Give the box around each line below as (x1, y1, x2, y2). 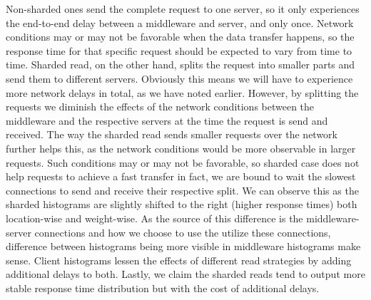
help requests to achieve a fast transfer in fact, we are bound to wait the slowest (6, 169, 356, 184)
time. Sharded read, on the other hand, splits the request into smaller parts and (6, 57, 355, 72)
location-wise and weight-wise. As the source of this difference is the (6, 210, 303, 225)
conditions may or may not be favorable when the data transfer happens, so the (6, 29, 355, 44)
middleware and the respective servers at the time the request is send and (6, 113, 328, 128)
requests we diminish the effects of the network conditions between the (6, 99, 315, 114)
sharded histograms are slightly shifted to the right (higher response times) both (6, 197, 357, 212)
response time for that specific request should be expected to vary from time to (6, 43, 352, 58)
